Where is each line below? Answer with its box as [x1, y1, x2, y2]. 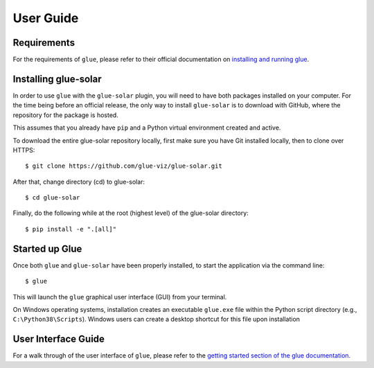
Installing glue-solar [12, 73, 102, 85]
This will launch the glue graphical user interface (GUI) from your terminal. [12, 292, 227, 301]
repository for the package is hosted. [12, 111, 119, 119]
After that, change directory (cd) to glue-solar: [12, 177, 145, 186]
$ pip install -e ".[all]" [25, 225, 117, 233]
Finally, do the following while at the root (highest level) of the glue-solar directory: [12, 209, 249, 218]
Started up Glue [12, 243, 82, 254]
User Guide [12, 10, 79, 26]
